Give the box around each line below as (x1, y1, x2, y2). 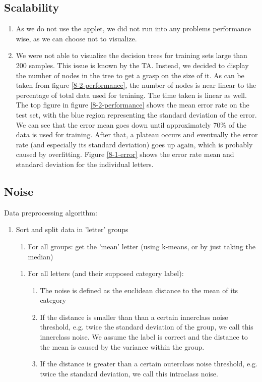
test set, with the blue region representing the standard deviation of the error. (16, 109, 257, 120)
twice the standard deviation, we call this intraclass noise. (40, 368, 218, 378)
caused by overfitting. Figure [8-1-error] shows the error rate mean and (16, 149, 234, 159)
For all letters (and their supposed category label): (28, 268, 184, 279)
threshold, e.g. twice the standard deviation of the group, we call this (40, 321, 253, 332)
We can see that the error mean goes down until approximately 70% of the (16, 119, 247, 130)
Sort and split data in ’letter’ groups (16, 224, 128, 235)
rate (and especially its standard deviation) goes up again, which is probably (16, 139, 253, 149)
